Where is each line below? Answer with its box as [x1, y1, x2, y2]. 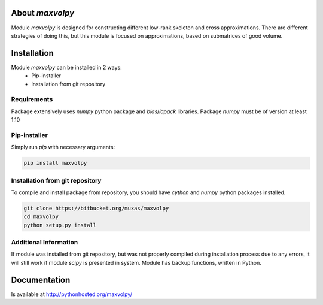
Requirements [11, 95, 53, 104]
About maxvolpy [11, 8, 75, 18]
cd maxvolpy [23, 213, 59, 220]
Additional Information [11, 238, 78, 247]
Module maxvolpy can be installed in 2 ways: [11, 64, 122, 71]
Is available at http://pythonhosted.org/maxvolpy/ [11, 291, 133, 298]
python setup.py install [23, 222, 97, 228]
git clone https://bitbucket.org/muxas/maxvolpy [23, 204, 169, 212]
